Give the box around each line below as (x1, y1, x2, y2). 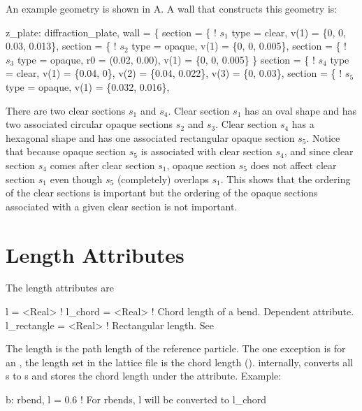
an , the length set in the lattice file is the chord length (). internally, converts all (6, 354, 353, 369)
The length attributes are (6, 280, 114, 295)
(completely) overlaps (117, 171, 209, 186)
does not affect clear (250, 157, 337, 172)
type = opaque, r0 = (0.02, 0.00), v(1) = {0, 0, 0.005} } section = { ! (17, 52, 315, 66)
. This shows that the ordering (220, 171, 351, 186)
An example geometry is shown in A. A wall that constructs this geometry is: (6, 1, 338, 15)
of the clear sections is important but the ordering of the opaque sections (6, 185, 318, 200)
